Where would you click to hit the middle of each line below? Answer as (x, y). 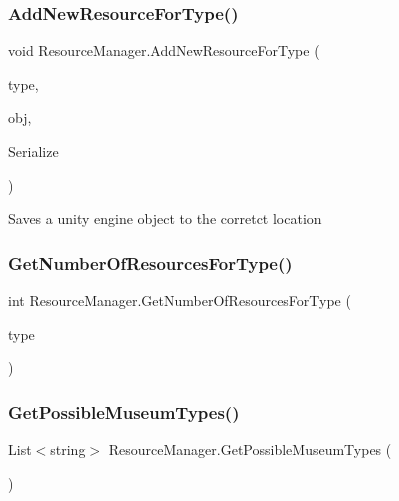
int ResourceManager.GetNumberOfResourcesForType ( (179, 300)
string (68, 449)
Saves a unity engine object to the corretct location (165, 218)
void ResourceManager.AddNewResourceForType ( (164, 50)
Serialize (33, 151)
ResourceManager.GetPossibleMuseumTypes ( (250, 449)
